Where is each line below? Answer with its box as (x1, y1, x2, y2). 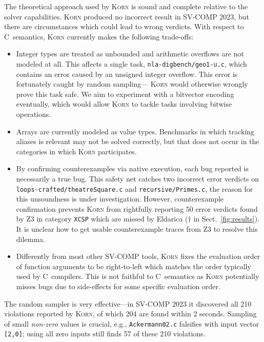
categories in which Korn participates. (16, 146, 137, 156)
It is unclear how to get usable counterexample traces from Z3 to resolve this (16, 224, 258, 234)
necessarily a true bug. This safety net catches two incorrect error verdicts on (16, 173, 259, 184)
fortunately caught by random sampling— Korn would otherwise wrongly (16, 78, 248, 89)
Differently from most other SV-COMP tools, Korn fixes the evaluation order (16, 251, 260, 261)
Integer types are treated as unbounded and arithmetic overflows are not (16, 48, 244, 59)
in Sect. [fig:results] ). (193, 213, 260, 224)
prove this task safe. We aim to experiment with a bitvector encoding (16, 88, 234, 99)
